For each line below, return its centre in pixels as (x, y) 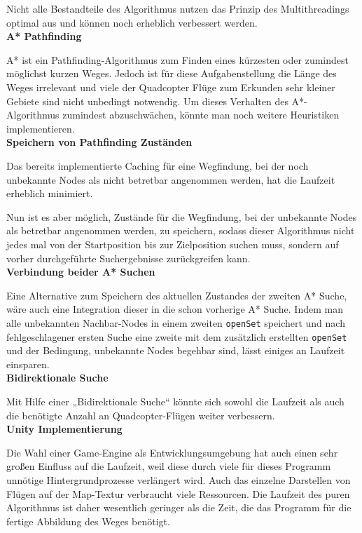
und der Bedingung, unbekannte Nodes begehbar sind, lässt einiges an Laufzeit (176, 350)
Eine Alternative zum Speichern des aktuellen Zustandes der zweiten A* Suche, (177, 295)
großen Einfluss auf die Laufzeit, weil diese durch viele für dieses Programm (169, 466)
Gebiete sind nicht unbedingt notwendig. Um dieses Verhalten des (147, 101)
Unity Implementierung (64, 429)
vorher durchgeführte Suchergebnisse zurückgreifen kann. (128, 258)
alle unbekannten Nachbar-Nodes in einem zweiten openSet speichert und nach (176, 322)
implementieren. (41, 128)
